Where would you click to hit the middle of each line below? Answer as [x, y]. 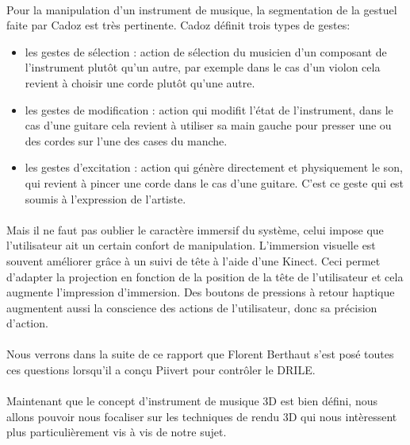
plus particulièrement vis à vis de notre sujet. [117, 432]
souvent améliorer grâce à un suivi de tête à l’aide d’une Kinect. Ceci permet [194, 260]
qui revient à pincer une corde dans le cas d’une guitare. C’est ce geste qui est [215, 182]
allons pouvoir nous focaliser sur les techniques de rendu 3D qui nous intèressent [202, 416]
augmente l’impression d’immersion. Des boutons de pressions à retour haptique [201, 292]
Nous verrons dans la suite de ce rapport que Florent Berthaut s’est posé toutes [200, 354]
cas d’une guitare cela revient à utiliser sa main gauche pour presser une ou [208, 125]
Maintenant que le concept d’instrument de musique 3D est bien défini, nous [192, 401]
